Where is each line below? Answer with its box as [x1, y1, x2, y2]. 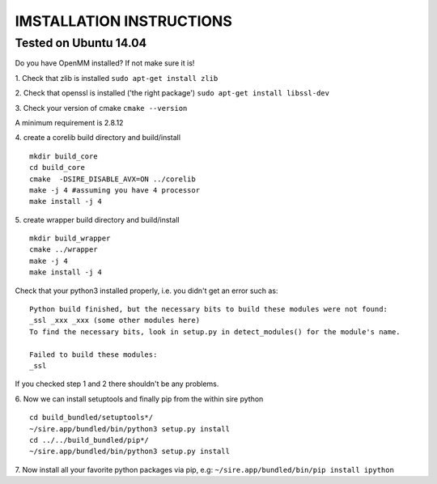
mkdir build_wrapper [29, 234, 111, 243]
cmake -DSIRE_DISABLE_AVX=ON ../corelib [29, 174, 196, 184]
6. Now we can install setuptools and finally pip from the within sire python [15, 393, 264, 404]
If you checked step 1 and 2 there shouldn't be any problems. [15, 379, 219, 388]
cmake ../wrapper [29, 245, 98, 254]
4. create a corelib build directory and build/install [15, 133, 181, 142]
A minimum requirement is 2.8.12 [15, 117, 124, 127]
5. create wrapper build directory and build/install [15, 214, 180, 224]
